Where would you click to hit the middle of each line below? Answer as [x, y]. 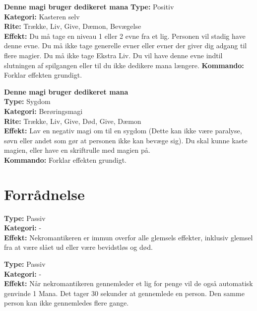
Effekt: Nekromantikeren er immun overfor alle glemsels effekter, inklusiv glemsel [128, 237]
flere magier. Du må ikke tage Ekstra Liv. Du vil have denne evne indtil [113, 55]
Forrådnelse [44, 194]
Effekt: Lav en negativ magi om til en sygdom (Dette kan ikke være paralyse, [123, 131]
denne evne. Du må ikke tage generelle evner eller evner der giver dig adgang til [126, 46]
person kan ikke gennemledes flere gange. [66, 303]
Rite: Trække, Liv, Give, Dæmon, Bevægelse [73, 26]
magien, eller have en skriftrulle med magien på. [77, 150]
